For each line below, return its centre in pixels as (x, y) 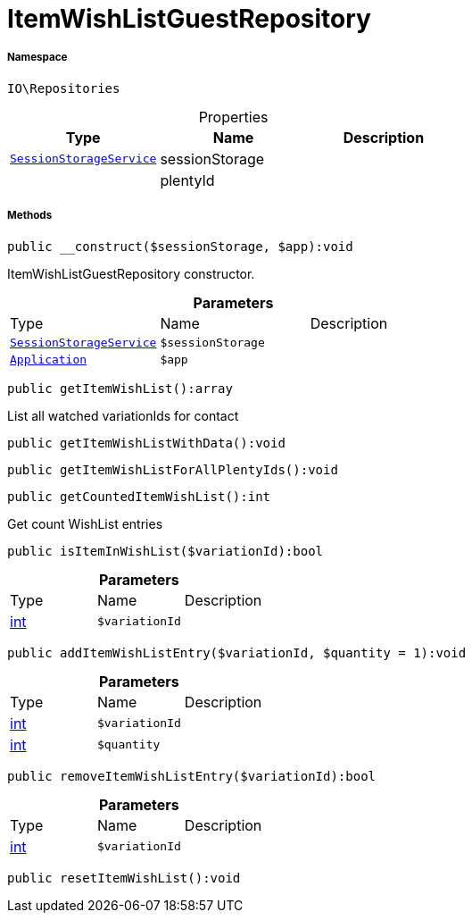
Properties (233, 117)
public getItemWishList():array (120, 388)
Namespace (37, 58)
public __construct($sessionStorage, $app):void (180, 246)
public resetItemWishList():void (124, 878)
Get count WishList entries (85, 523)
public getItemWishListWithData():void (146, 443)
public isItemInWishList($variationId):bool (166, 551)
